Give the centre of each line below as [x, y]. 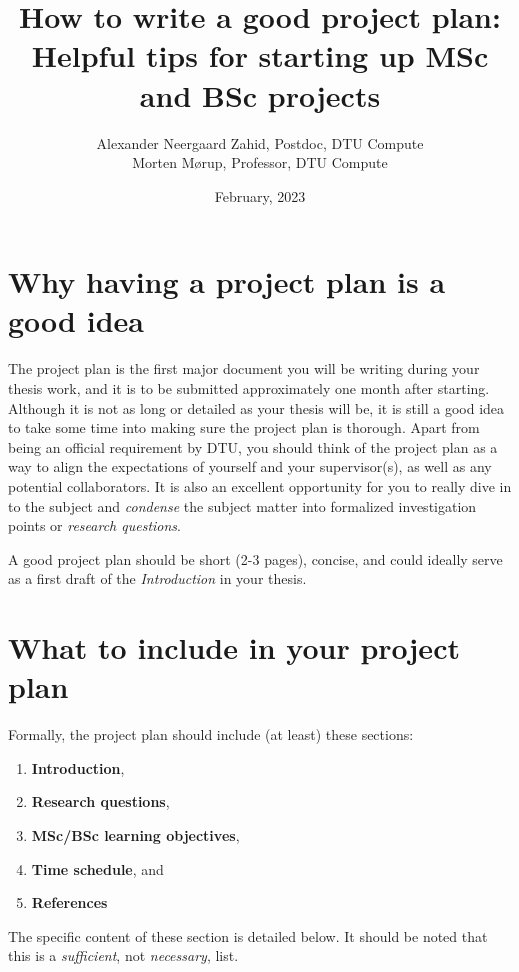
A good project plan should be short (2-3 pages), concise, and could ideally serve [255, 558]
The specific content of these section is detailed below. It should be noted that [248, 935]
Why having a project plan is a [227, 281]
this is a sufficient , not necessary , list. [123, 955]
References [69, 902]
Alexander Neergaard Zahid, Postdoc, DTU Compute [260, 142]
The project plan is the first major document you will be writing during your [244, 368]
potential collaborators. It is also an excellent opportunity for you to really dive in [260, 485]
